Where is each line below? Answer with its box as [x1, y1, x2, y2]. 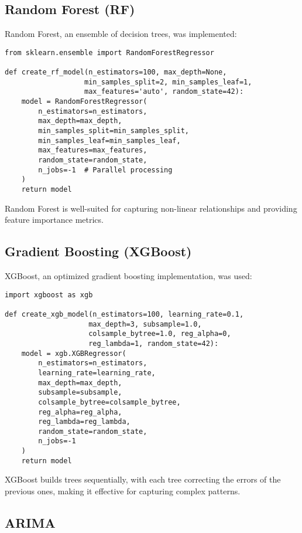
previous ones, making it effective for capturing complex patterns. [5, 485, 241, 497]
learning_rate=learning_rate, [38, 368, 156, 377]
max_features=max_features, [38, 146, 147, 155]
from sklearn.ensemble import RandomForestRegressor [5, 48, 214, 57]
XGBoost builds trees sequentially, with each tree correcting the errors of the [5, 473, 281, 486]
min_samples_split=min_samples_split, [38, 127, 189, 135]
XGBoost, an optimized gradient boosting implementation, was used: [5, 270, 252, 282]
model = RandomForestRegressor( [21, 97, 147, 106]
